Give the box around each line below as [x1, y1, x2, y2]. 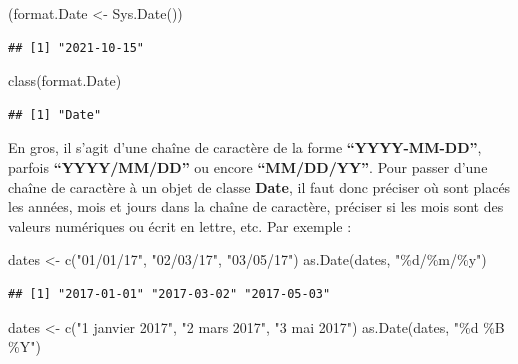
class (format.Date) [8, 70, 122, 91]
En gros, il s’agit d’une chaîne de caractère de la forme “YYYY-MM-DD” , [8, 137, 482, 158]
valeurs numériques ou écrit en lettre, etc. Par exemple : [8, 215, 352, 236]
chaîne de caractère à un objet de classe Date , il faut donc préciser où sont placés [8, 176, 511, 197]
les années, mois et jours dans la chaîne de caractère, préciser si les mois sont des [8, 196, 504, 217]
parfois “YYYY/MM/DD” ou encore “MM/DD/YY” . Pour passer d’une [8, 156, 488, 177]
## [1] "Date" [8, 107, 102, 122]
